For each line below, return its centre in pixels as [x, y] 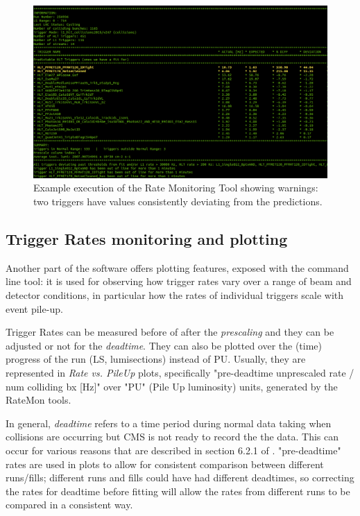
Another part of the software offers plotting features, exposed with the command [177, 267]
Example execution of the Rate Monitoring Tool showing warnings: [176, 188]
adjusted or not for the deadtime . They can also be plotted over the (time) [164, 345]
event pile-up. [34, 308]
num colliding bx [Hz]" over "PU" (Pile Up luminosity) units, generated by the [172, 386]
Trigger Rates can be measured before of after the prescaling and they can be [170, 332]
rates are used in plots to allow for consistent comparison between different [165, 464]
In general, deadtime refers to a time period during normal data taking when [169, 423]
